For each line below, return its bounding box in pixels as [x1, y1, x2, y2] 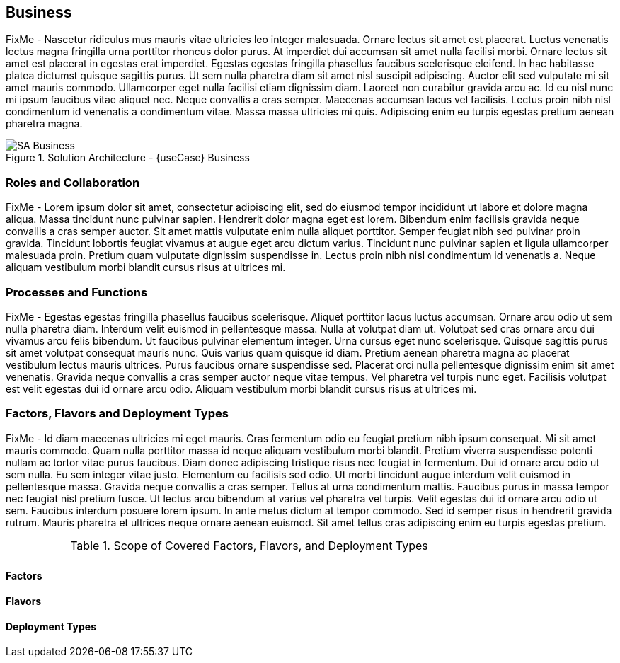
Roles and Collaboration [6, 175, 140, 190]
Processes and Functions [6, 284, 148, 299]
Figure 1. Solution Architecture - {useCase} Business [6, 151, 250, 164]
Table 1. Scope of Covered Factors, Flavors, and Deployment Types [70, 538, 428, 553]
